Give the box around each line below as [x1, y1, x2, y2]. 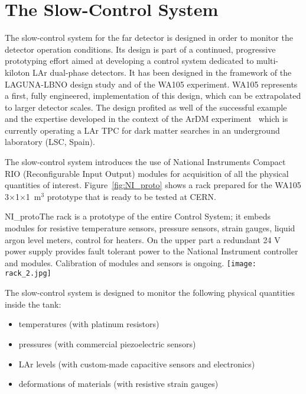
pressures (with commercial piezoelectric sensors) [18, 337, 196, 350]
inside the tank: [5, 298, 61, 310]
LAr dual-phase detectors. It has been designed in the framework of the [32, 66, 292, 78]
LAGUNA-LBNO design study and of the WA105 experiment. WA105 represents [5, 77, 298, 90]
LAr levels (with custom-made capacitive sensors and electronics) [18, 357, 255, 370]
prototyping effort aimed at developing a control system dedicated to [5, 54, 254, 67]
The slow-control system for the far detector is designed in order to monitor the [5, 31, 293, 44]
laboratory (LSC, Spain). [5, 135, 95, 148]
